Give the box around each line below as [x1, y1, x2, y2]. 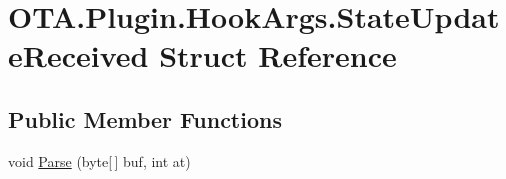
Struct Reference [159, 35, 397, 76]
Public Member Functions [8, 103, 282, 134]
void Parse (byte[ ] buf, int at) [8, 150, 191, 171]
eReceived [8, 35, 149, 76]
